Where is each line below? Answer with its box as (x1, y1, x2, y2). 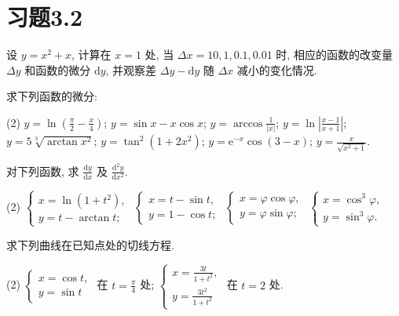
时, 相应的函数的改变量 (276, 46, 393, 63)
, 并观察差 (105, 61, 157, 78)
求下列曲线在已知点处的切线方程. (6, 236, 174, 252)
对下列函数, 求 (6, 162, 79, 179)
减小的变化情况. (236, 61, 317, 78)
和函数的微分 (24, 61, 91, 78)
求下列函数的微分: (6, 88, 97, 104)
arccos (233, 118, 263, 129)
